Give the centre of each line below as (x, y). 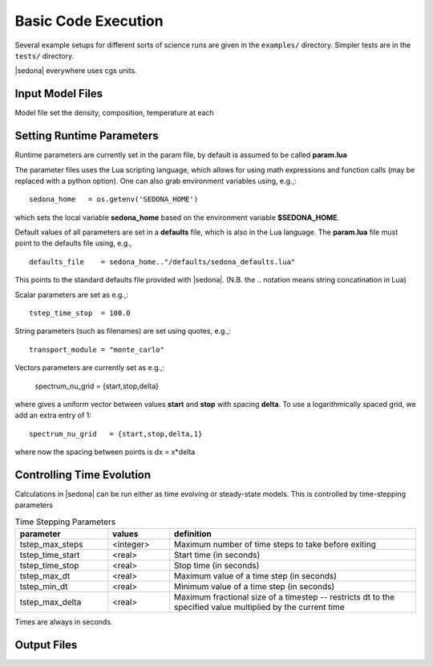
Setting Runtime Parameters (87, 136)
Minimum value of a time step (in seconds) (254, 587)
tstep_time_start (50, 555)
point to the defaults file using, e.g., (73, 243)
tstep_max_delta (51, 602)
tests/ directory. (45, 55)
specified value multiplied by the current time (259, 608)
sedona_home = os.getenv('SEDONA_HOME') (114, 199)
